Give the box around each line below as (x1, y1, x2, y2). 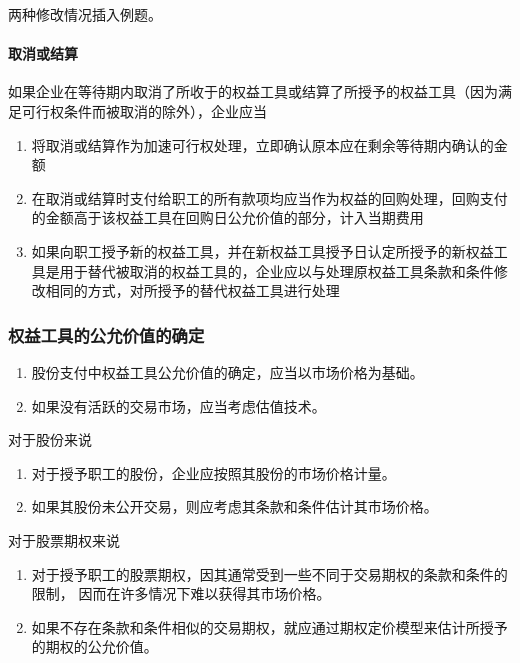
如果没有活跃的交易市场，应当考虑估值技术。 (31, 395, 326, 416)
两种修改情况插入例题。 (8, 4, 162, 24)
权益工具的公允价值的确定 (8, 322, 205, 347)
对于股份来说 (8, 429, 92, 450)
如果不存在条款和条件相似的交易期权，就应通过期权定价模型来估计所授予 (31, 616, 508, 637)
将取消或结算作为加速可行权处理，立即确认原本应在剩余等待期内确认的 (31, 134, 494, 155)
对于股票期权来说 (8, 529, 120, 550)
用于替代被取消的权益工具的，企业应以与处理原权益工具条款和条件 (59, 260, 494, 281)
